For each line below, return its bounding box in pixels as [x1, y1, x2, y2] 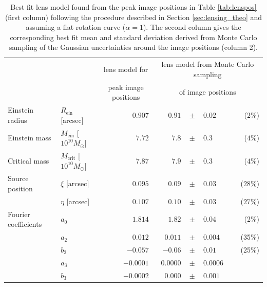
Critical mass [8, 155, 49, 166]
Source [8, 173, 29, 184]
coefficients [8, 219, 42, 229]
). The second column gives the [143, 22, 241, 32]
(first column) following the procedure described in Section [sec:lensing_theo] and [5, 11, 262, 22]
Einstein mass [8, 132, 51, 143]
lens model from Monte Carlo [161, 59, 254, 69]
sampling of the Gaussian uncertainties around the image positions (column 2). [9, 42, 258, 52]
